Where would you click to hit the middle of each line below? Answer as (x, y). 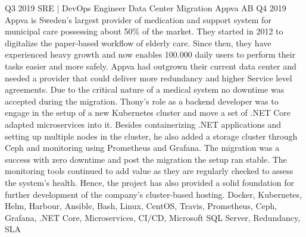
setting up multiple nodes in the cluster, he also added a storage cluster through (151, 136)
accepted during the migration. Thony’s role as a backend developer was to (142, 101)
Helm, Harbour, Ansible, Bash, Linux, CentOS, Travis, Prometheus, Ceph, (141, 206)
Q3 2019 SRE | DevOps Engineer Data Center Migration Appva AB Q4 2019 (146, 8)
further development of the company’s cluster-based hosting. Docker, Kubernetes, (153, 194)
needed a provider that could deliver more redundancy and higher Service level (149, 78)
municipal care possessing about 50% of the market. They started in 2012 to (144, 31)
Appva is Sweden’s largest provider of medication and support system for (138, 19)
